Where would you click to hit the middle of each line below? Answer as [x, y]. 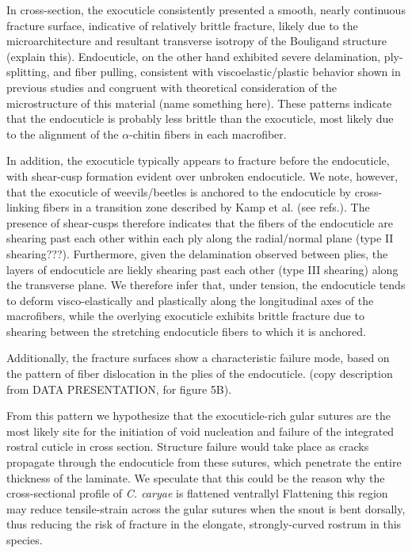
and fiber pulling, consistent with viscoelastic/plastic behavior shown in [227, 72]
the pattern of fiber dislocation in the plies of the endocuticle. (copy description [200, 374]
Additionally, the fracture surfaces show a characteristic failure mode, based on [198, 358]
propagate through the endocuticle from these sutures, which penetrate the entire [204, 462]
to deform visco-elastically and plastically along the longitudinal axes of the [190, 300]
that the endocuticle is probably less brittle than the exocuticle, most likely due [200, 118]
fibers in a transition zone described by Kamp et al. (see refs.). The [206, 207]
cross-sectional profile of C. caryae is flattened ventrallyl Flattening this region [197, 493]
